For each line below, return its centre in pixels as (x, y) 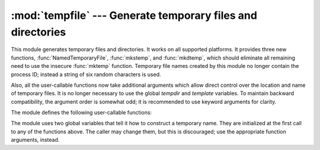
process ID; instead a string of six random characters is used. (86, 74)
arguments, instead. (35, 140)
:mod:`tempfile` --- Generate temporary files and (134, 15)
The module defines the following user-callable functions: (81, 113)
